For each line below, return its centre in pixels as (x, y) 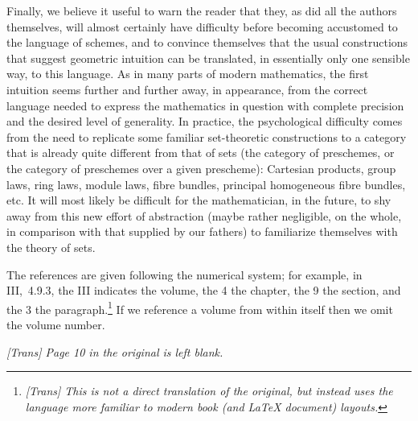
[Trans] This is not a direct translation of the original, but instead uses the (209, 391)
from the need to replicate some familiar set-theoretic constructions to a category (207, 136)
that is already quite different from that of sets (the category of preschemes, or (201, 153)
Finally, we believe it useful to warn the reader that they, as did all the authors (202, 10)
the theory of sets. (51, 247)
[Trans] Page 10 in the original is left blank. (115, 351)
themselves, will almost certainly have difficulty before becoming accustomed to (202, 26)
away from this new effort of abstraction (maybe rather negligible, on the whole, (204, 215)
